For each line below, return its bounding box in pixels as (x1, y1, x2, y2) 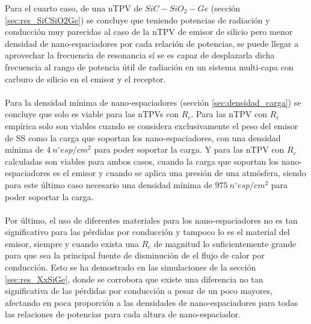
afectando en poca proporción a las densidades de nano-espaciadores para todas (5, 296, 298, 308)
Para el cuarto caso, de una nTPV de (5, 2, 143, 14)
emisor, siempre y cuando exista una (5, 237, 139, 249)
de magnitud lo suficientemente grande (153, 237, 297, 249)
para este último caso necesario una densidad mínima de (5, 178, 212, 191)
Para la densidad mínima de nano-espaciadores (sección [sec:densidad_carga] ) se (5, 96, 301, 108)
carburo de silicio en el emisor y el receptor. (5, 72, 166, 85)
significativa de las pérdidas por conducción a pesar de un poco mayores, (5, 284, 273, 297)
